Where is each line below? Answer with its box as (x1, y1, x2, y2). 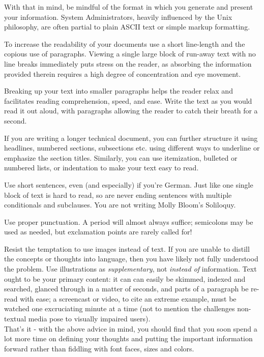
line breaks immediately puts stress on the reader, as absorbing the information (4, 58, 252, 69)
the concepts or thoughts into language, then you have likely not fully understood (4, 253, 258, 264)
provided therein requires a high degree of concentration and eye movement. (4, 68, 241, 79)
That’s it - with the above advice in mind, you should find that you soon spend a (4, 323, 257, 334)
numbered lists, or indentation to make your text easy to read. (4, 162, 199, 173)
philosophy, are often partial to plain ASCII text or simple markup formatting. (4, 21, 250, 32)
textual (4, 313, 26, 324)
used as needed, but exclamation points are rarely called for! (4, 226, 192, 237)
